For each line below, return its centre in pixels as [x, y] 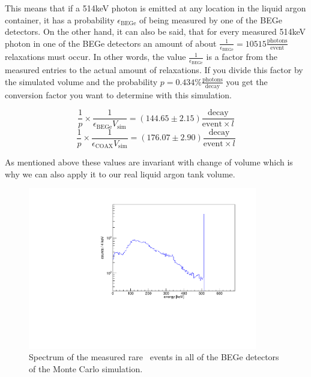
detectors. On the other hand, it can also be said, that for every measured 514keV [155, 31]
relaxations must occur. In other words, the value [95, 57]
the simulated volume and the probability [81, 81]
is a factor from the [242, 57]
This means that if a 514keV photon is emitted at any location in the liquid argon [155, 8]
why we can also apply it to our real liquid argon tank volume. [120, 174]
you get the [247, 81]
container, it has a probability [60, 19]
